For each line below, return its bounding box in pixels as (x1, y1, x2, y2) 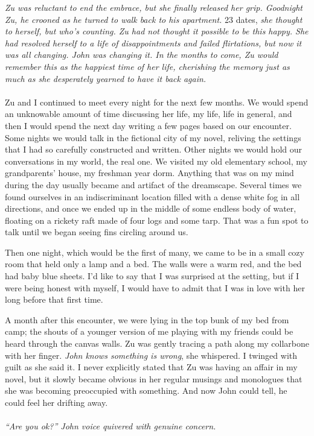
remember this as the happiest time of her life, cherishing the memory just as (5, 60, 290, 72)
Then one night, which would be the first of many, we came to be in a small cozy (5, 245, 304, 258)
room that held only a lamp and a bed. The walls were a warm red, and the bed (5, 257, 302, 270)
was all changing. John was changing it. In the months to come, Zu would (5, 48, 278, 61)
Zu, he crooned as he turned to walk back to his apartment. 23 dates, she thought (5, 13, 303, 25)
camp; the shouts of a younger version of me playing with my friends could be (5, 325, 293, 338)
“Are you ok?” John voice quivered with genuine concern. (5, 420, 216, 432)
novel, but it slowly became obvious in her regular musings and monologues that (5, 372, 303, 385)
